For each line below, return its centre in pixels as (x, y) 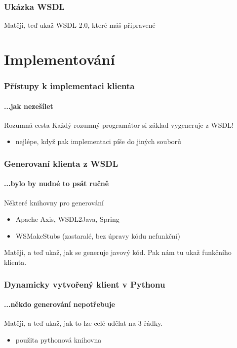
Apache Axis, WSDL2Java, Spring (67, 219)
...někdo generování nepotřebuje (59, 304)
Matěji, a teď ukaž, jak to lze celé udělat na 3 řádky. (83, 323)
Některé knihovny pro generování (54, 202)
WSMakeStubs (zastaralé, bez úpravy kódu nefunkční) (98, 235)
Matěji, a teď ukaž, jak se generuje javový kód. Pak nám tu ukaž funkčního (118, 252)
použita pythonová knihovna (59, 339)
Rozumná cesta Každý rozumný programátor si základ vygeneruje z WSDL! (119, 124)
